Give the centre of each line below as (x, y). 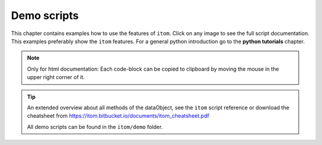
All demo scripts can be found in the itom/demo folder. (95, 127)
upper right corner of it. (56, 77)
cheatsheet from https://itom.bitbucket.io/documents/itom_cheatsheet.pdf (118, 116)
